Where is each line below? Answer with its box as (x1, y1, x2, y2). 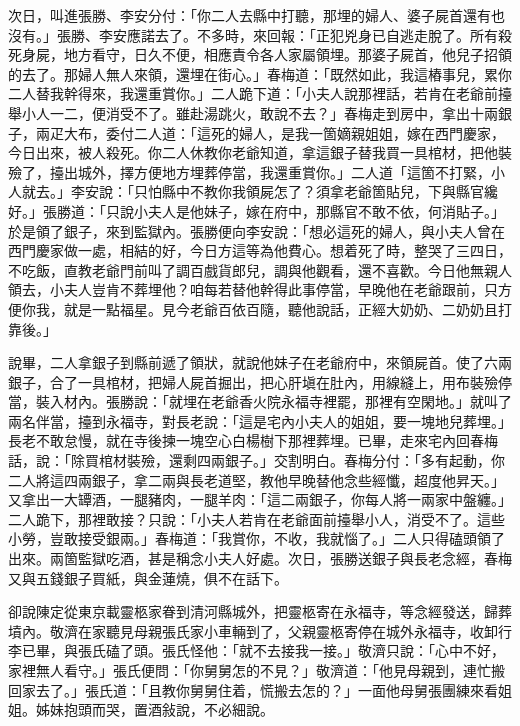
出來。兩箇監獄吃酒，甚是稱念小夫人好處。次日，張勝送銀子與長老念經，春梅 (8, 548, 512, 569)
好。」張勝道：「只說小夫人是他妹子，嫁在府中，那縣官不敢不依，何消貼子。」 (8, 200, 505, 221)
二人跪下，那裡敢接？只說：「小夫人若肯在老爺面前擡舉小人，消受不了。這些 (8, 508, 505, 529)
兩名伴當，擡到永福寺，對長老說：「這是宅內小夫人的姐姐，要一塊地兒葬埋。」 (8, 410, 512, 431)
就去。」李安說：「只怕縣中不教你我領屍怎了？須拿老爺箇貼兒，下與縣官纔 (21, 181, 498, 202)
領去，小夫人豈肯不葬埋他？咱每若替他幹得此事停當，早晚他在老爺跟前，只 (8, 279, 498, 300)
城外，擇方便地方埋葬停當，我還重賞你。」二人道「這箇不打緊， (77, 161, 491, 182)
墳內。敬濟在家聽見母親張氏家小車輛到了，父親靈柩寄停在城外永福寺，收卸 (8, 620, 498, 641)
